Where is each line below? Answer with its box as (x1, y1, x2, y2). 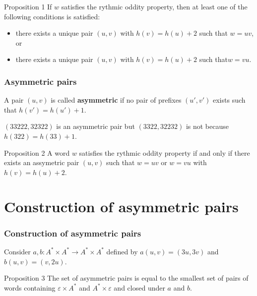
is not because (186, 121, 229, 131)
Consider (4, 246, 31, 256)
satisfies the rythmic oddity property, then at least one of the (61, 1, 248, 11)
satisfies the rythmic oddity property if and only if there (79, 147, 250, 158)
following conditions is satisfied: (4, 11, 100, 21)
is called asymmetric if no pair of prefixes (51, 95, 182, 105)
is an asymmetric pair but (56, 121, 135, 131)
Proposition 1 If (4, 1, 52, 11)
